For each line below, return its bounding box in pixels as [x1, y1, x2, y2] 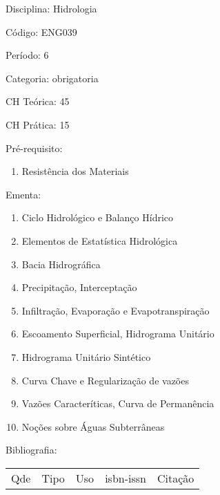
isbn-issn [105, 469, 146, 486]
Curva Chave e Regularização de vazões [21, 373, 189, 387]
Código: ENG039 [6, 24, 77, 39]
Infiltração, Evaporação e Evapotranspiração [21, 303, 210, 317]
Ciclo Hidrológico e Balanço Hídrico [21, 210, 174, 225]
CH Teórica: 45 [6, 94, 70, 109]
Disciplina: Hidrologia [6, 1, 97, 15]
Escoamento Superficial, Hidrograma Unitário [21, 326, 214, 341]
